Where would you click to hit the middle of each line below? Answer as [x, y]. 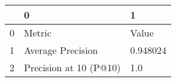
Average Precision [61, 50]
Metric [38, 33]
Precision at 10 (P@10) [72, 67]
